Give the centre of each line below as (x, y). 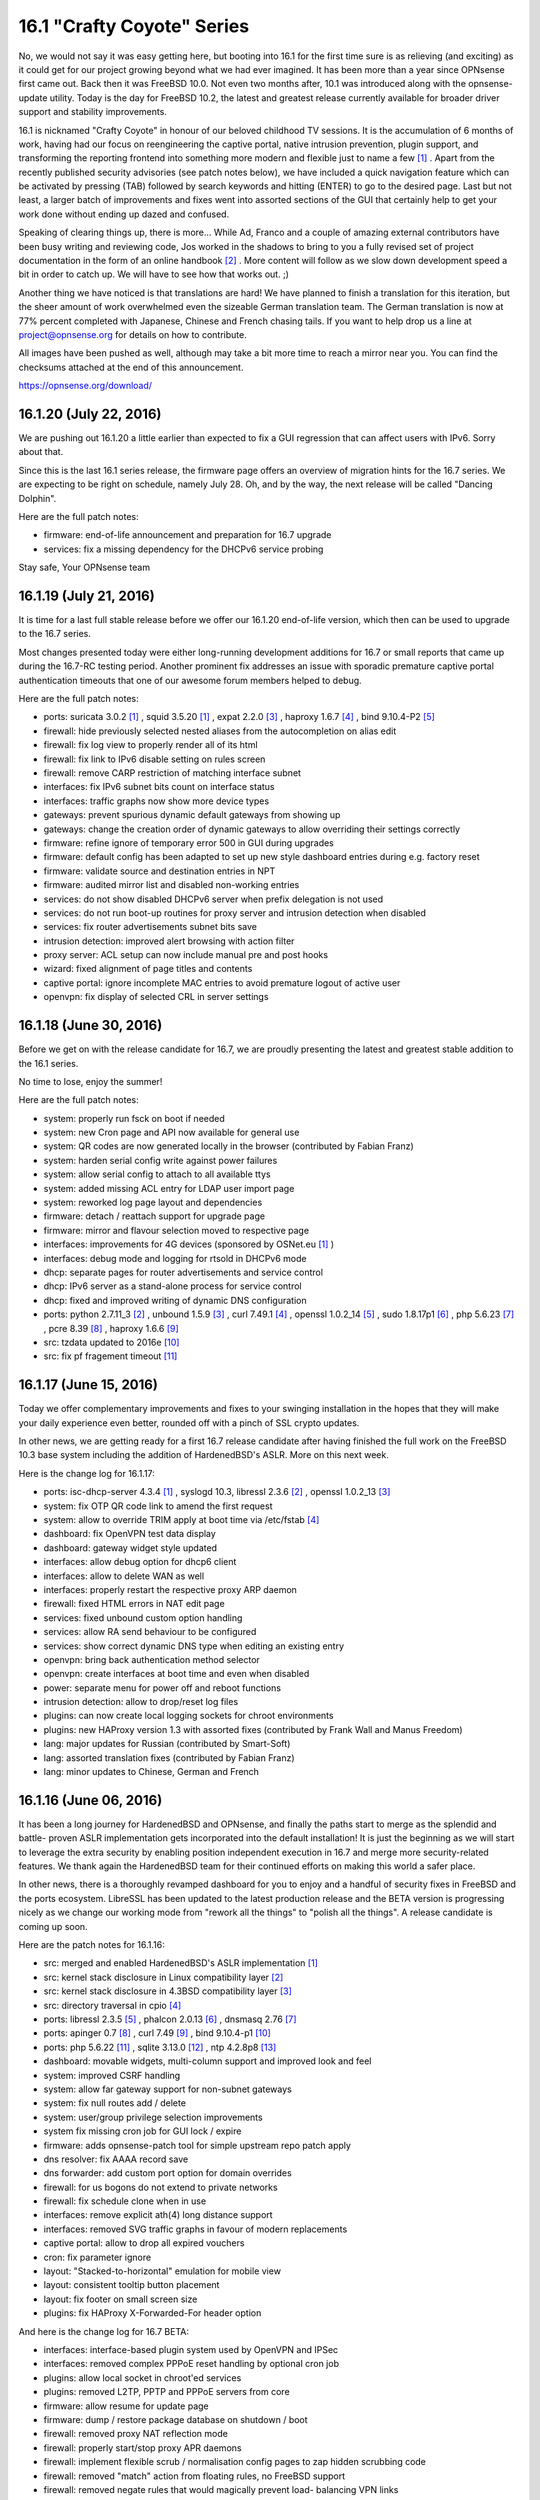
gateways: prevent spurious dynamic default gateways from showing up (192, 815)
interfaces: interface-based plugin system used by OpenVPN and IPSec (191, 2349)
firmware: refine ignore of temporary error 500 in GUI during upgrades (189, 842)
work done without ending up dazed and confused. (124, 214)
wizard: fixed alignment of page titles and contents (148, 969)
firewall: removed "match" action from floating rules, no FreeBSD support (194, 2476)
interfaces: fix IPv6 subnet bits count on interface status (159, 787)
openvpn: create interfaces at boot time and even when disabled (176, 1674)
